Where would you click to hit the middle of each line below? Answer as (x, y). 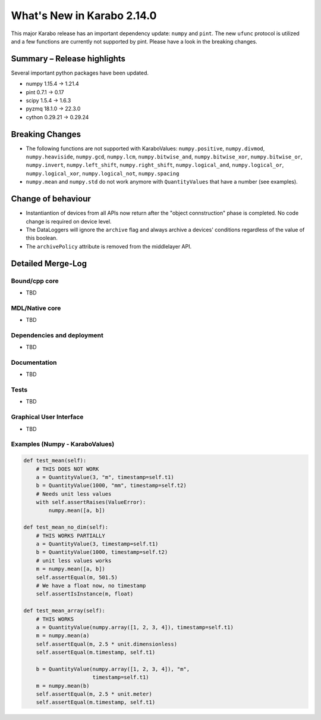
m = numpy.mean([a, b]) (70, 569)
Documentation (34, 362)
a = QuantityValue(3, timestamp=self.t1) (97, 544)
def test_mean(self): (55, 461)
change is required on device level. (69, 221)
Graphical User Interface (47, 417)
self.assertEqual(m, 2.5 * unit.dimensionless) (107, 644)
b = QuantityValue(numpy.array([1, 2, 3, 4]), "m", (113, 669)
